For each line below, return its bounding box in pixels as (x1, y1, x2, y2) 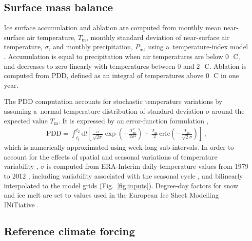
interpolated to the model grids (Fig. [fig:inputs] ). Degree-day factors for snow (4, 180, 238, 190)
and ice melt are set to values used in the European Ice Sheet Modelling (4, 190, 219, 200)
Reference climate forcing (4, 223, 135, 238)
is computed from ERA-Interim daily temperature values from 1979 (46, 161, 249, 171)
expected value (4, 115, 48, 125)
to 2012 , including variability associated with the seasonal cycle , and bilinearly (4, 170, 243, 181)
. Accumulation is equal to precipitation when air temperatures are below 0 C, (4, 51, 240, 61)
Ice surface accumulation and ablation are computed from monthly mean (4, 22, 221, 33)
